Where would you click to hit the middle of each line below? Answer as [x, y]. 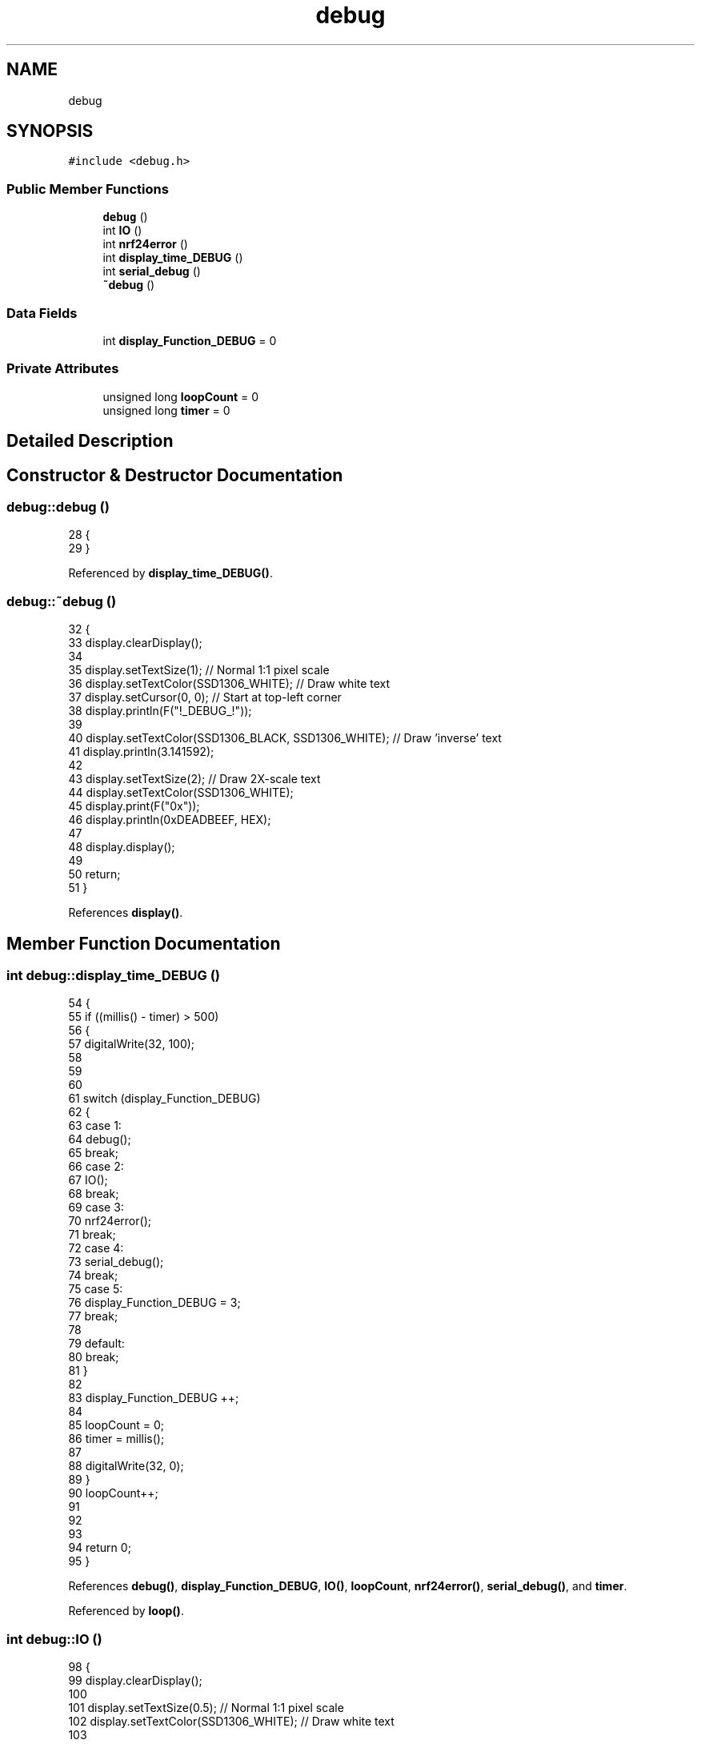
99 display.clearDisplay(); [135, 1681]
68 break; [94, 1194]
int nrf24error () [145, 244]
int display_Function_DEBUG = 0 [190, 340]
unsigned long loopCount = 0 [181, 396]
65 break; [93, 1153]
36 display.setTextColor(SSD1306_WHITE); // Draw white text [229, 684]
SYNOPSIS [50, 131]
